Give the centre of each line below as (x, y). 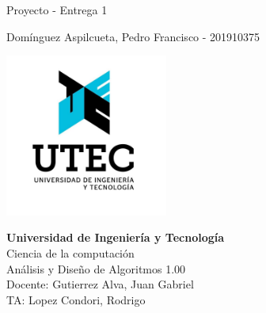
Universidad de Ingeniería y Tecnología (116, 237)
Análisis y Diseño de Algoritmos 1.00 (96, 268)
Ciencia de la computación (70, 252)
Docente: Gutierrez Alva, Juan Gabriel (100, 284)
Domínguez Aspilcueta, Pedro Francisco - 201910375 (133, 36)
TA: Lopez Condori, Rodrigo (76, 299)
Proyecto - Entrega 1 (57, 10)
